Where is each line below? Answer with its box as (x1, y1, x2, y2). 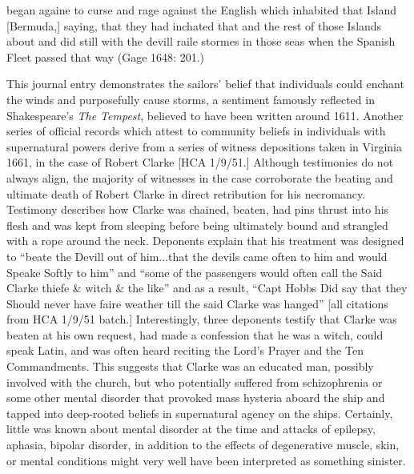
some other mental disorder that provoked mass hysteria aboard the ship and (6, 389, 385, 406)
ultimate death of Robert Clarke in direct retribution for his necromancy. (6, 185, 366, 202)
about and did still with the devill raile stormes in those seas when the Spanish (6, 33, 396, 50)
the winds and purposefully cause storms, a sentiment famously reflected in (6, 90, 375, 107)
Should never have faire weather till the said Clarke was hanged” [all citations (6, 295, 388, 311)
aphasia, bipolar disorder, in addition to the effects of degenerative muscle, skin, (6, 436, 400, 453)
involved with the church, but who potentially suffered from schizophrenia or (6, 373, 383, 390)
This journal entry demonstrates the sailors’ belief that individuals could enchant (6, 75, 404, 92)
